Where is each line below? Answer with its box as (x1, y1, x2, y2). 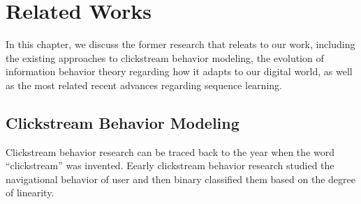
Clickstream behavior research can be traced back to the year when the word (6, 144, 334, 159)
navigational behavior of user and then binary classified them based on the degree (6, 171, 355, 186)
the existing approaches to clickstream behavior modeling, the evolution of (6, 50, 324, 65)
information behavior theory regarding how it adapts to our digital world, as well (6, 64, 353, 79)
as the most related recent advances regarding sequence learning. (6, 77, 282, 92)
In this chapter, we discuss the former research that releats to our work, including (6, 37, 355, 52)
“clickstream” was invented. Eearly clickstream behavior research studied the (6, 158, 334, 173)
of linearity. (6, 185, 54, 200)
